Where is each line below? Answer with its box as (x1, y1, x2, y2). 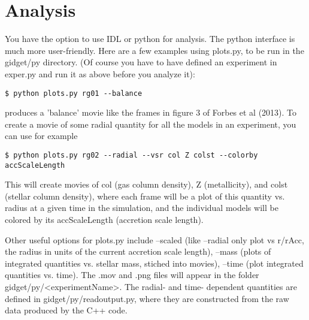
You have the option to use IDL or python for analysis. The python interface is (5, 32, 295, 45)
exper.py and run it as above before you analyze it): (5, 67, 195, 80)
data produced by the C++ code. (5, 304, 128, 316)
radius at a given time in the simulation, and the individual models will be (5, 201, 278, 214)
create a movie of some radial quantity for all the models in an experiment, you (5, 117, 296, 130)
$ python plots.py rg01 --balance (5, 89, 143, 98)
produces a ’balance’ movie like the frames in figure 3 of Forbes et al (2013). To (5, 106, 297, 119)
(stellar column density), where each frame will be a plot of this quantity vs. (5, 189, 285, 202)
